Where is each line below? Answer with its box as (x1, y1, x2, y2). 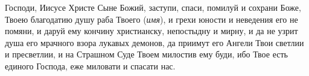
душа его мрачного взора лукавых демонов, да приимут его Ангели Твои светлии (5, 36, 304, 48)
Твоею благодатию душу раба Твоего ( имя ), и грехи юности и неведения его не (5, 13, 298, 25)
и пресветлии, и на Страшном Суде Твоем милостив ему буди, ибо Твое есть (5, 48, 288, 60)
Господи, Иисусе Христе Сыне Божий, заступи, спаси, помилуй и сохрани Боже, (5, 1, 301, 13)
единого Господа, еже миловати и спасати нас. (5, 59, 176, 72)
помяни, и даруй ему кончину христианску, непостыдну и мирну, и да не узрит (5, 25, 298, 37)
